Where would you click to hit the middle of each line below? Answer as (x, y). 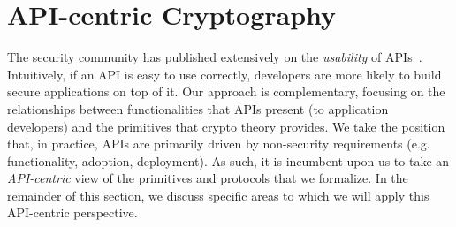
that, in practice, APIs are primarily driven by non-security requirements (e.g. (219, 144)
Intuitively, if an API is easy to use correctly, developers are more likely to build (224, 74)
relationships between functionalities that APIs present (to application (198, 108)
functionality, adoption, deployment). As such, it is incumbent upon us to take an (228, 160)
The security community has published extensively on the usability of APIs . (215, 57)
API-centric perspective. (72, 212)
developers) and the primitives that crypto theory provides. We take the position (226, 126)
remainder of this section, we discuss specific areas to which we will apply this (218, 195)
